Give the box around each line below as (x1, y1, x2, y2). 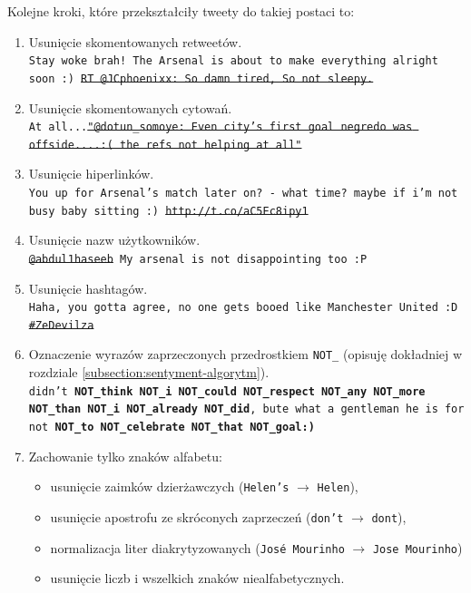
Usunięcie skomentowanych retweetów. (28, 32, 242, 51)
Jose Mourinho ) (372, 538, 463, 557)
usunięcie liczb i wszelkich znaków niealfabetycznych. (50, 569, 345, 588)
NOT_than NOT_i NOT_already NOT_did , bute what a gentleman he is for (28, 403, 465, 416)
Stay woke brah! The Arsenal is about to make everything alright (28, 54, 438, 68)
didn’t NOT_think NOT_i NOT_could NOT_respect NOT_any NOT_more (28, 384, 426, 398)
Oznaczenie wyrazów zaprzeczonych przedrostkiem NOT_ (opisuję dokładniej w (28, 345, 463, 364)
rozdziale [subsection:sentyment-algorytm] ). (28, 363, 270, 382)
